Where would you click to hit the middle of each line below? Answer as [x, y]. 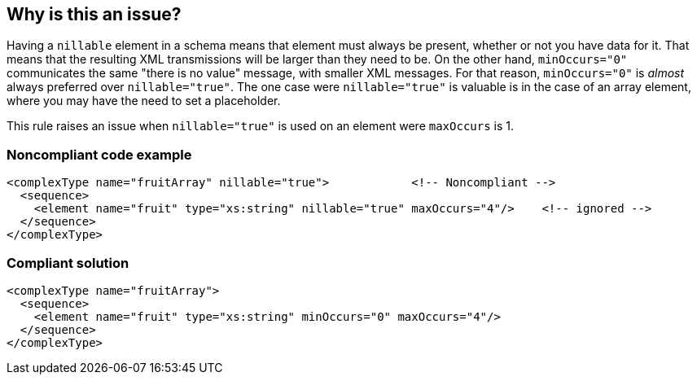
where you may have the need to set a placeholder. [144, 101]
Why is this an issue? [94, 14]
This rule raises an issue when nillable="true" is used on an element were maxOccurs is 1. [260, 126]
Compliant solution [68, 263]
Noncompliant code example [99, 154]
